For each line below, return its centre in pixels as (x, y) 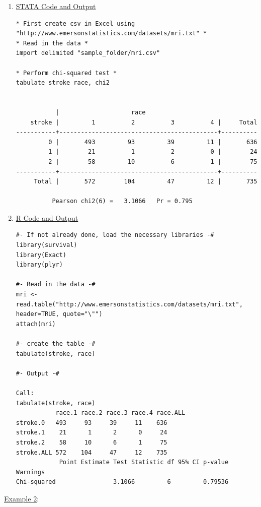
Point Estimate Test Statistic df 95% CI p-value (144, 462)
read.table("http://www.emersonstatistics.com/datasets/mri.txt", (129, 304)
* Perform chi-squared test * (66, 73)
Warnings (30, 472)
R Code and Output (47, 217)
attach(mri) (36, 324)
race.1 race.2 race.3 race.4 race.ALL (120, 413)
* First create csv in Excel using (75, 23)
